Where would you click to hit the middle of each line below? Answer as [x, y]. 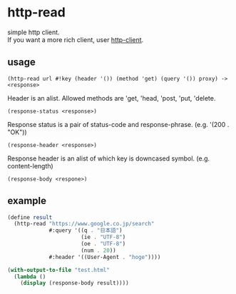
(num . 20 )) [98, 250]
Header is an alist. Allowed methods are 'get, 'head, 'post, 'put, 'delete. [112, 98]
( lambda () [30, 277]
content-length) [30, 166]
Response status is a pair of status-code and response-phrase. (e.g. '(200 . [118, 124]
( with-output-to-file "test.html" [59, 270]
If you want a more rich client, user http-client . [76, 39]
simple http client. [34, 32]
